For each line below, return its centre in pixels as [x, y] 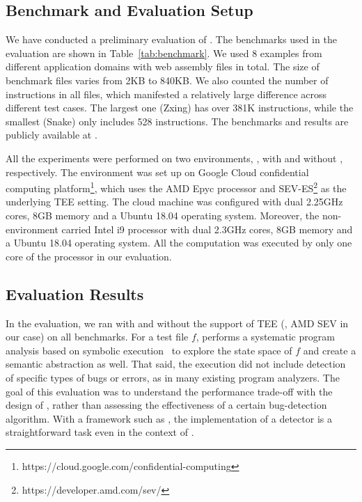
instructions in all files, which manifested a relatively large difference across [166, 94]
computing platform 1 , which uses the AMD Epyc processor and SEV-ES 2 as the [176, 187]
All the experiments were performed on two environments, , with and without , [174, 158]
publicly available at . [52, 135]
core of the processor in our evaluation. [89, 256]
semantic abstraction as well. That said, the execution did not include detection [176, 364]
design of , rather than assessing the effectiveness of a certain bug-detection [166, 405]
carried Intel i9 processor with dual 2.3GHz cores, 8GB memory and [207, 229]
